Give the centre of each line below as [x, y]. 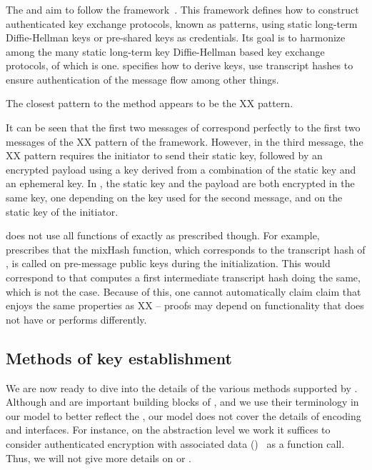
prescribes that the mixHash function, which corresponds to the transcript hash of [186, 249]
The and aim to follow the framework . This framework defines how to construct [182, 9]
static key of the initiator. [62, 211]
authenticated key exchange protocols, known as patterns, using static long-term [182, 23]
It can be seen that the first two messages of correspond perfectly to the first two [183, 127]
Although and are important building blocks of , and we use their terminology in [182, 402]
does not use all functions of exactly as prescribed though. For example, [163, 235]
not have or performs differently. [76, 319]
